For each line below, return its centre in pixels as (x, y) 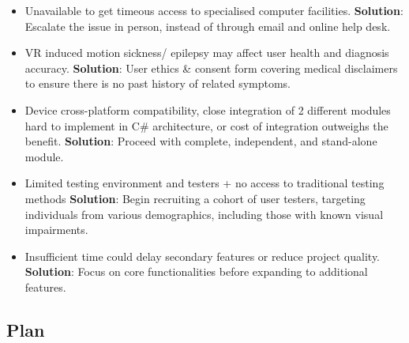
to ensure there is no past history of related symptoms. (158, 83)
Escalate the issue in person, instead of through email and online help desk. (208, 26)
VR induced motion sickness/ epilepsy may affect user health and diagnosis (207, 53)
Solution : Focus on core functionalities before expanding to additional (196, 271)
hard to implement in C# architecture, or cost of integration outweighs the (206, 125)
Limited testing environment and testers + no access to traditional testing (204, 183)
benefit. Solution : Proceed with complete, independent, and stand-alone (201, 141)
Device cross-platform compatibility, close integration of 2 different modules (208, 109)
